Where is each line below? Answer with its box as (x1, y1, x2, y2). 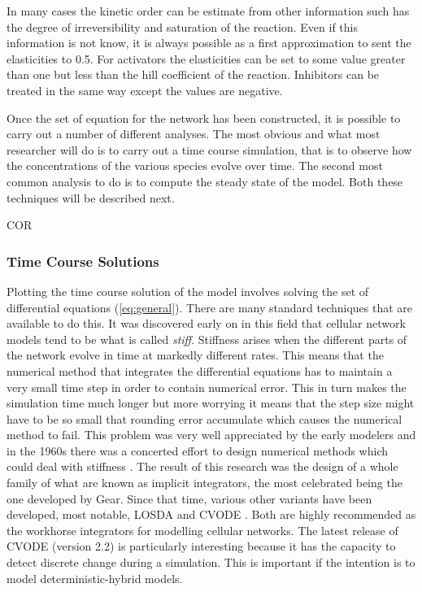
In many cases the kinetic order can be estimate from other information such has (7, 2, 410, 19)
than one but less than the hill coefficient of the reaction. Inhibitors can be (7, 66, 380, 83)
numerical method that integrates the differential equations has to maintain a (7, 362, 393, 379)
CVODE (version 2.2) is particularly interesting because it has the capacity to (7, 538, 396, 555)
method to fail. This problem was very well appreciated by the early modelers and (7, 426, 416, 443)
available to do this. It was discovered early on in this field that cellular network (7, 315, 406, 332)
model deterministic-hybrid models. (7, 569, 183, 586)
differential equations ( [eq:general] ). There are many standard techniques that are (7, 298, 413, 316)
